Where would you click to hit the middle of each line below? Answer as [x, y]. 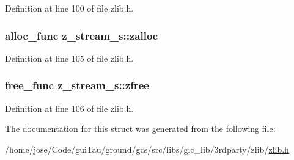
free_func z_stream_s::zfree [77, 85]
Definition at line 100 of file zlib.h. [69, 8]
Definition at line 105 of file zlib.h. [69, 58]
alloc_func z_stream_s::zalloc [82, 35]
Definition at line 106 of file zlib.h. [69, 108]
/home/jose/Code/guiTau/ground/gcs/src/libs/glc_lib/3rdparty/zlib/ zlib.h [147, 149]
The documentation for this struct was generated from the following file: [140, 129]
